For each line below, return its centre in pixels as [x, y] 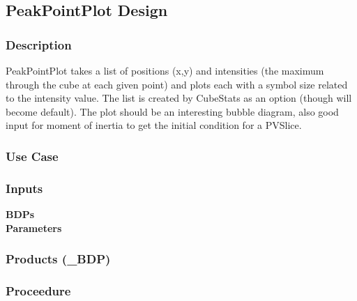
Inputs [24, 188]
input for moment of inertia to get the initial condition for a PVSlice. [154, 125]
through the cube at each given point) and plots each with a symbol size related [177, 84]
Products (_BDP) [58, 259]
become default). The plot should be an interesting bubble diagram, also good [172, 111]
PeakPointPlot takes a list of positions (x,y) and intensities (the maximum [165, 70]
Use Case [32, 156]
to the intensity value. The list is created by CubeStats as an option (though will [179, 98]
